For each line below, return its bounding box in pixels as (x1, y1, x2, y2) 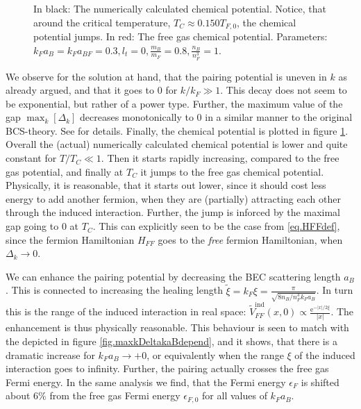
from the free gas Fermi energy (49, 388, 180, 403)
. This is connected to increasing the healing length (6, 283, 223, 297)
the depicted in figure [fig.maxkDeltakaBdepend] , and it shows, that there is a (6, 333, 337, 348)
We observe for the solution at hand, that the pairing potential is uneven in (6, 69, 327, 83)
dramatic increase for (6, 347, 95, 362)
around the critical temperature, (33, 15, 171, 29)
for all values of (202, 388, 267, 403)
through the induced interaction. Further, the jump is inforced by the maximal (6, 205, 340, 219)
